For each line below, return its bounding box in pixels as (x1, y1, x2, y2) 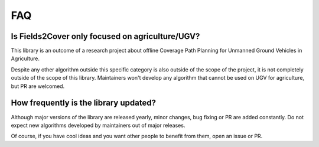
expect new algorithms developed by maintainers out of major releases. (11, 122, 185, 129)
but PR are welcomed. (11, 83, 65, 90)
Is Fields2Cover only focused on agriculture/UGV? (11, 31, 200, 41)
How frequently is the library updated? (11, 98, 157, 108)
